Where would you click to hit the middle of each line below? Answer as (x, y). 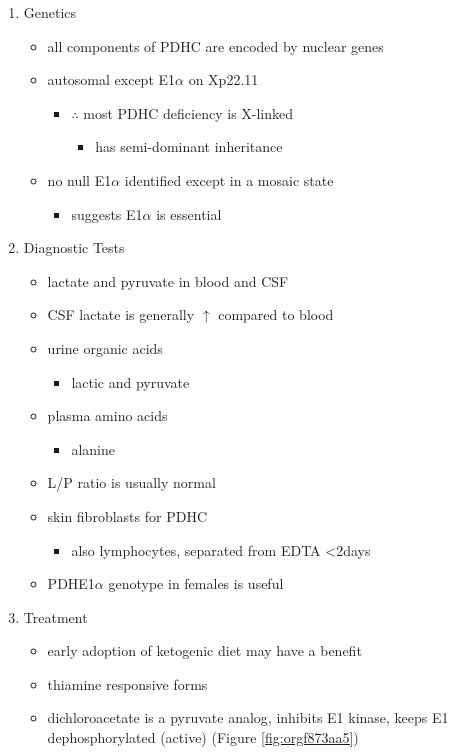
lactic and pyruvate (130, 381)
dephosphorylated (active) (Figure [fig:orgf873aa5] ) (203, 737)
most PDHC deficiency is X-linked (188, 112)
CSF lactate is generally (121, 314)
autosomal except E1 (111, 79)
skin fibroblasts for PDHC (127, 515)
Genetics (50, 12)
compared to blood (276, 314)
